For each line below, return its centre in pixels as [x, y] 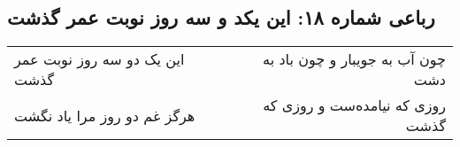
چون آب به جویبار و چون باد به [354, 59]
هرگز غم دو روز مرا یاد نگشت [105, 115]
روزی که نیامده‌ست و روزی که [354, 105]
